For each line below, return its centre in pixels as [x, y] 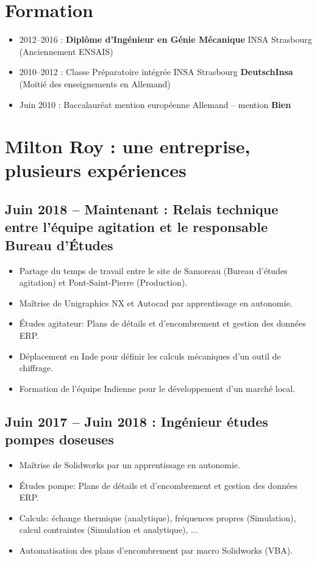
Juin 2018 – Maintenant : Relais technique [142, 209]
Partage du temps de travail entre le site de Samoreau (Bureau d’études [153, 270]
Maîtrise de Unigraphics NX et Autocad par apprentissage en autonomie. [156, 302]
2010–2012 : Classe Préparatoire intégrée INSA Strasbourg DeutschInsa [156, 72]
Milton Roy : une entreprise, [128, 146]
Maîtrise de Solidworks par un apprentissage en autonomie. [130, 464]
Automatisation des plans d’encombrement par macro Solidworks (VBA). [156, 550]
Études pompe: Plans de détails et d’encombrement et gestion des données [158, 485]
